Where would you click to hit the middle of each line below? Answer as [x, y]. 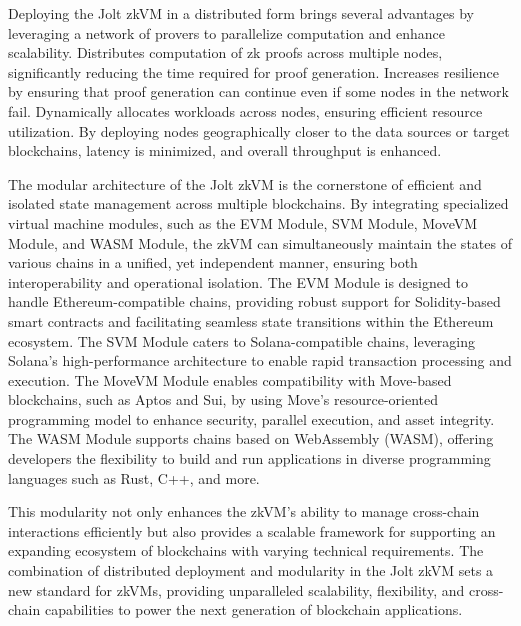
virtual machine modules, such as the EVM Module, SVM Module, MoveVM [243, 222]
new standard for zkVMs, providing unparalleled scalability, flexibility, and [236, 589]
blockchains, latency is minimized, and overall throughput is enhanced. [225, 150]
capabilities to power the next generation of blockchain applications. [253, 609]
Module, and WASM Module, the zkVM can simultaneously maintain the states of [260, 242]
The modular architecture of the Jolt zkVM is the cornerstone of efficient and [245, 183]
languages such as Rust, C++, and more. [134, 477]
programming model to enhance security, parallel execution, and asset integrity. [251, 418]
